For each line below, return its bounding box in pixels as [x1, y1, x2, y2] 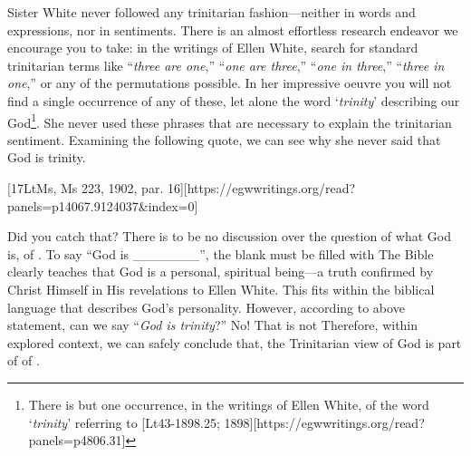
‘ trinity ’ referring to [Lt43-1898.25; [28, 412, 220, 432]
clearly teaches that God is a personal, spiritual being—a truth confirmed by [7, 262, 434, 281]
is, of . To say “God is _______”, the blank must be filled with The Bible [7, 244, 434, 263]
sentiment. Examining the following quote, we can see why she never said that [7, 130, 441, 149]
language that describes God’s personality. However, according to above [7, 297, 405, 316]
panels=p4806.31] [28, 431, 126, 450]
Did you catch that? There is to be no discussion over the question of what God [7, 227, 451, 246]
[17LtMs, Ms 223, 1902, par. [7, 179, 164, 197]
